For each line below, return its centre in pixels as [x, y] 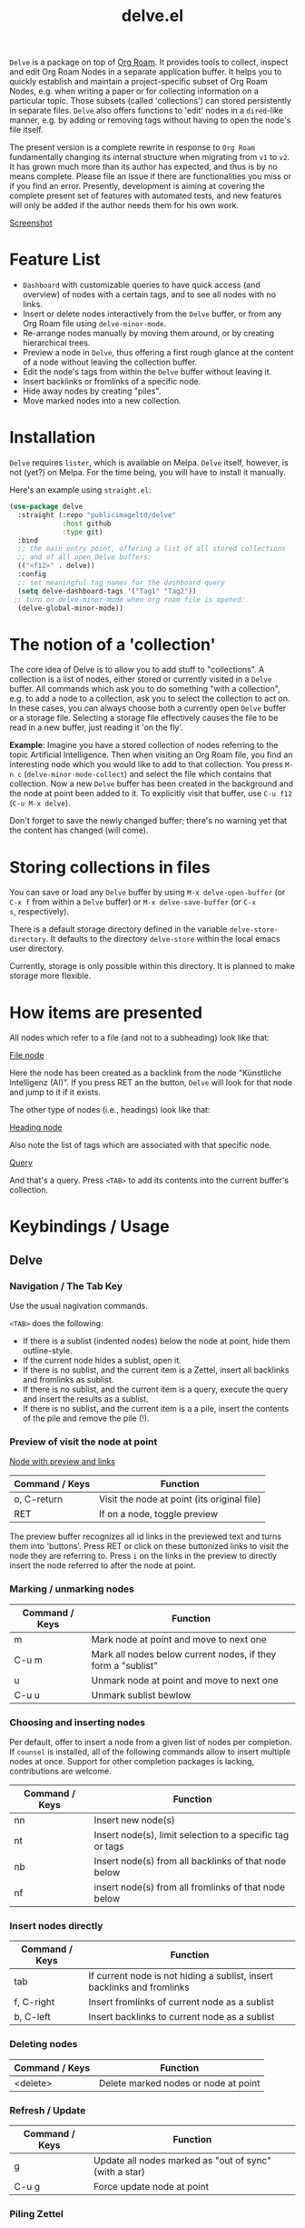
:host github [87, 524]
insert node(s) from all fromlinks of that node [190, 1887]
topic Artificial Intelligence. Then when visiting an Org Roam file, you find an [151, 754]
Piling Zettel [36, 2213]
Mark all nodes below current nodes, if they [184, 1654]
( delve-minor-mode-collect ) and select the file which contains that [148, 774]
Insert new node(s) [134, 1821]
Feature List [55, 260]
